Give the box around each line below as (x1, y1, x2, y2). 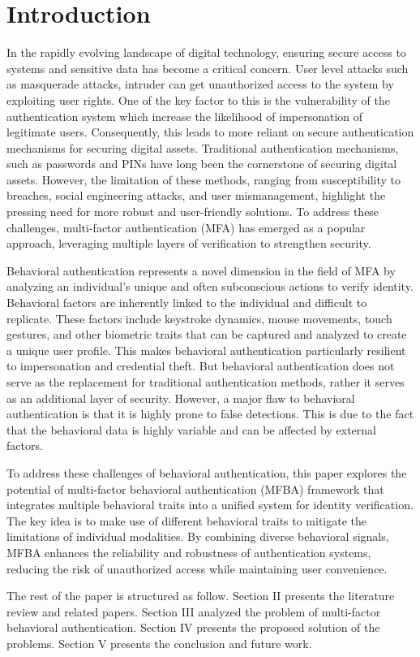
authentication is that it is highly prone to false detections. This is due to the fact (6, 405, 414, 422)
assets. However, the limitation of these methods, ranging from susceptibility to (6, 171, 401, 188)
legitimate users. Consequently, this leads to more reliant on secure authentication (6, 123, 414, 140)
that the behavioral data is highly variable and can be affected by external (6, 421, 376, 438)
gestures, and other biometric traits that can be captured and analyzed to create (6, 326, 407, 343)
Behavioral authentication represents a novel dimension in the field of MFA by (6, 262, 396, 279)
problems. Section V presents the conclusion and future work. (6, 634, 312, 651)
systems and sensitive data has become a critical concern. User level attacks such (6, 59, 409, 76)
